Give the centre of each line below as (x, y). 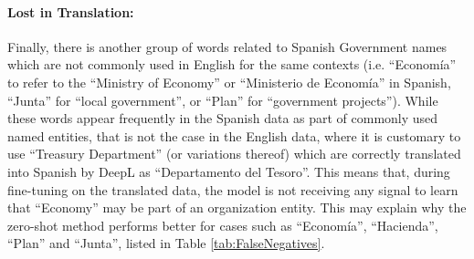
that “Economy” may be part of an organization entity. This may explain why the (237, 207)
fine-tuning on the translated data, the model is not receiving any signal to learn (233, 189)
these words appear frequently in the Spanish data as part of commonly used (223, 118)
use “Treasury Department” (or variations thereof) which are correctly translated (234, 154)
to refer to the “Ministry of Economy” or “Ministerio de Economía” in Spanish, (229, 82)
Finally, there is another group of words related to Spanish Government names (227, 46)
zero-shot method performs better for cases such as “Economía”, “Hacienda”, (223, 225)
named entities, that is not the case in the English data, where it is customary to (234, 135)
